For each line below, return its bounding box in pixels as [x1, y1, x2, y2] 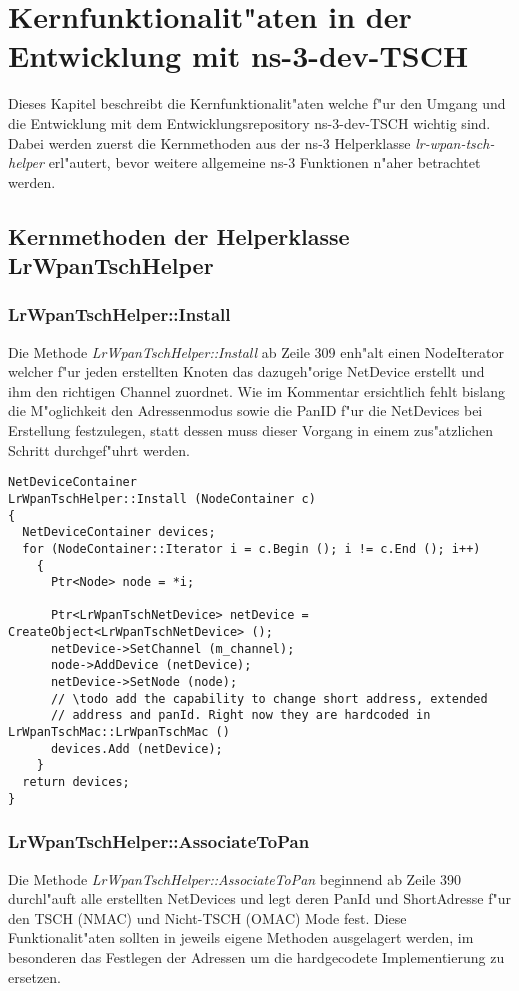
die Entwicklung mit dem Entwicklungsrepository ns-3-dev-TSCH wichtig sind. [8, 112, 491, 133]
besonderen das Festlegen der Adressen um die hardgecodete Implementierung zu [8, 946, 505, 967]
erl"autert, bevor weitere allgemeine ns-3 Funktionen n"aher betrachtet [48, 152, 481, 173]
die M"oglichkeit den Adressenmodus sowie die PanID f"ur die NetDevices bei [8, 400, 483, 421]
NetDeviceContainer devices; [22, 525, 216, 540]
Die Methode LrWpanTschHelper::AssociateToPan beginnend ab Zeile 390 [8, 868, 462, 889]
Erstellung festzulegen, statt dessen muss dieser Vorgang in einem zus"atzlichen [8, 420, 493, 441]
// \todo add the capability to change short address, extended [50, 691, 488, 706]
